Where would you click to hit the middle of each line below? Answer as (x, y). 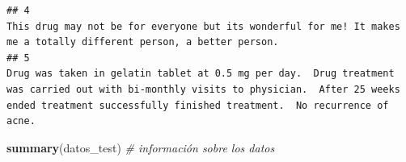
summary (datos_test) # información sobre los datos (141, 147)
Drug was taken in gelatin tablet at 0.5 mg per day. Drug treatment (201, 74)
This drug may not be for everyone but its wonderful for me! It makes (203, 26)
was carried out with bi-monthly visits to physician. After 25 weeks (203, 89)
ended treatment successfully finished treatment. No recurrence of (198, 105)
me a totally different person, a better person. (143, 42)
